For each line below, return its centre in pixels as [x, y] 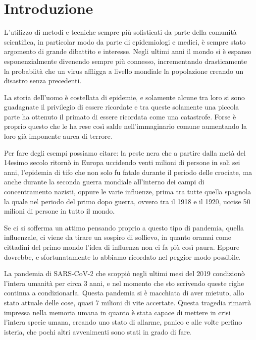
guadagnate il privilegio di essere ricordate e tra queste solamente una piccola [122, 107]
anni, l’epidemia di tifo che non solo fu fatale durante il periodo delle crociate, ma [128, 172]
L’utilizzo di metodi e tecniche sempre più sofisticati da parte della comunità [120, 32]
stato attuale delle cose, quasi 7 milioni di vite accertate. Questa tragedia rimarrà [128, 302]
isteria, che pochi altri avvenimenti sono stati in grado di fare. [98, 331]
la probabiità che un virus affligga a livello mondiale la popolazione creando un [124, 71]
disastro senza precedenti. [43, 81]
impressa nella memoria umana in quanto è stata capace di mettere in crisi [117, 312]
